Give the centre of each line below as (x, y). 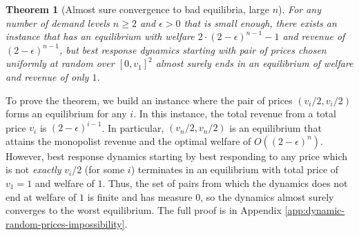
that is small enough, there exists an (260, 22)
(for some (105, 169)
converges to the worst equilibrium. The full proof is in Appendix (144, 210)
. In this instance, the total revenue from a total (235, 114)
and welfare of (65, 183)
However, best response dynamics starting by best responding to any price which (176, 156)
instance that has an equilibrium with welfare (100, 36)
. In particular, (133, 127)
